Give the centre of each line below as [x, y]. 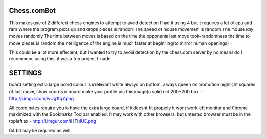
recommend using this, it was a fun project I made [60, 59]
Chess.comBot [33, 11]
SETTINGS [25, 73]
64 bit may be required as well [40, 130]
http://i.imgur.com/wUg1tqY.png [42, 99]
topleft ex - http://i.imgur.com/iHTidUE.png [52, 121]
